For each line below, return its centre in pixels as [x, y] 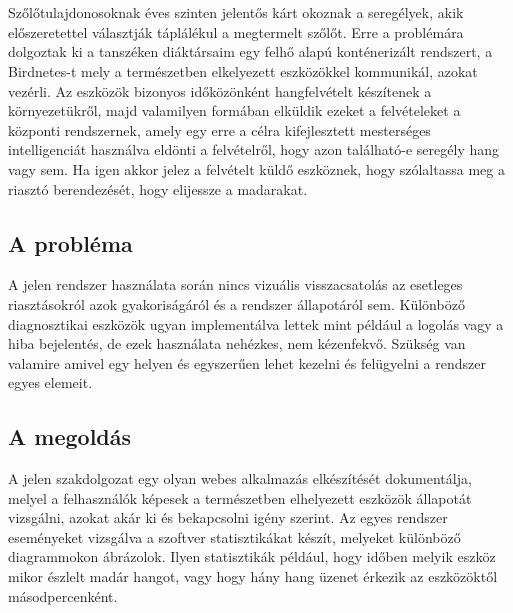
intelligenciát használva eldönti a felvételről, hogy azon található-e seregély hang [254, 149]
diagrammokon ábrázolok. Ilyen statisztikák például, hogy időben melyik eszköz [252, 556]
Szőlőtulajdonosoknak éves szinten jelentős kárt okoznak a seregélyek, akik [236, 12]
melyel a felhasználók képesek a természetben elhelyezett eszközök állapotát [240, 497]
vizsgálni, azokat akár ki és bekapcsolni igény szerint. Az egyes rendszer [228, 517]
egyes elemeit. [50, 382]
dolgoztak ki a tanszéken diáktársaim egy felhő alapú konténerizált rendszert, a [250, 51]
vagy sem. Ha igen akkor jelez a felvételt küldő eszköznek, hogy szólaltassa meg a [256, 168]
